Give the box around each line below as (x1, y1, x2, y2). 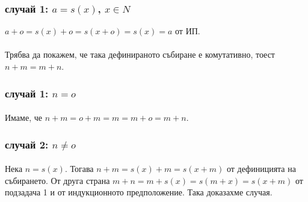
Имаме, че (5, 111, 42, 124)
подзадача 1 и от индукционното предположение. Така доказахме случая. (5, 186, 273, 198)
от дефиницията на (227, 162, 296, 175)
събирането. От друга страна (5, 174, 110, 186)
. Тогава (64, 162, 94, 175)
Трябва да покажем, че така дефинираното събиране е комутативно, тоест (5, 48, 275, 61)
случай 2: (5, 136, 49, 151)
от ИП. (175, 25, 200, 37)
